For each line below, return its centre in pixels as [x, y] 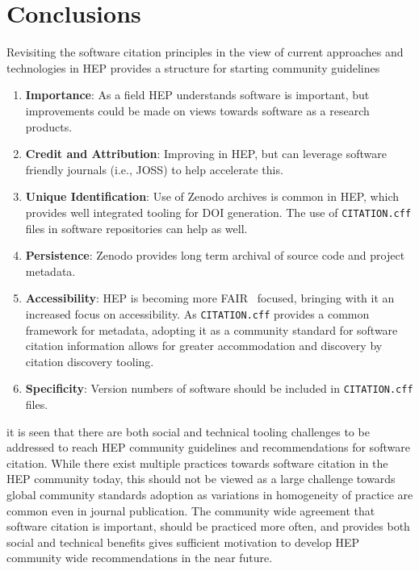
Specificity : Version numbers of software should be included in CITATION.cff [219, 388]
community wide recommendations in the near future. [140, 558]
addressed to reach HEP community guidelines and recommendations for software [208, 447]
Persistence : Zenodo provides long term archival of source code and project [215, 255]
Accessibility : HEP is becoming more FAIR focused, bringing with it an [210, 298]
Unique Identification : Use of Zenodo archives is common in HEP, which [212, 196]
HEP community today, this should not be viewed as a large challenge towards [201, 479]
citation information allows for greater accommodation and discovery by [204, 346]
